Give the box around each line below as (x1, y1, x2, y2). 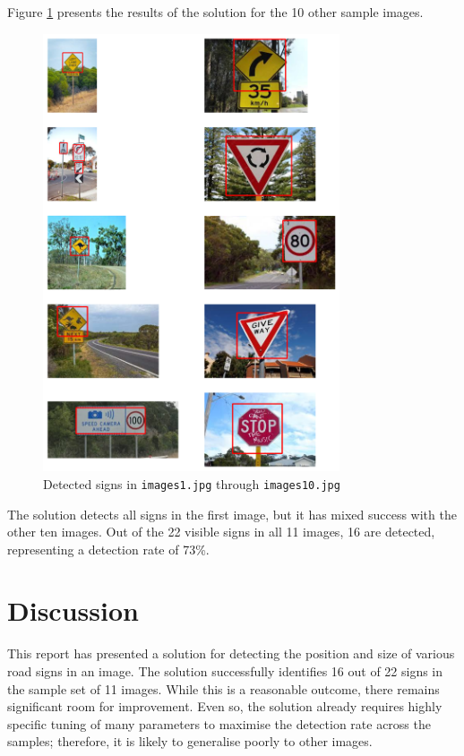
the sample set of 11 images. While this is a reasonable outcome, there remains (7, 679, 440, 698)
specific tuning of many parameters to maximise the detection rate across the (7, 714, 431, 733)
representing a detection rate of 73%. (7, 539, 210, 558)
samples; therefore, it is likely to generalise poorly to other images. (7, 732, 373, 751)
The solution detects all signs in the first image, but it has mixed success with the (7, 504, 457, 523)
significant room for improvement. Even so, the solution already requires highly (7, 697, 443, 716)
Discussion (7, 592, 139, 629)
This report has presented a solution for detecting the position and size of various (7, 644, 455, 663)
